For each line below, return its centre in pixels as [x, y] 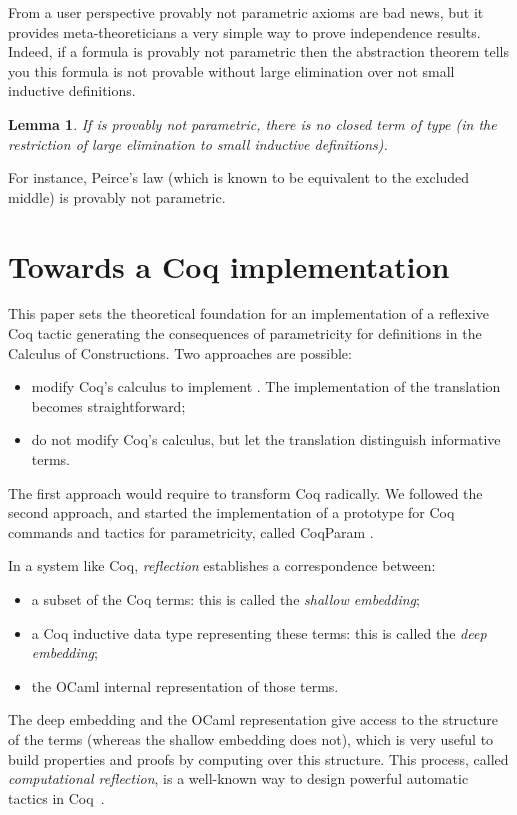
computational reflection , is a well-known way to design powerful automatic [238, 778]
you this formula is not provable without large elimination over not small [231, 70]
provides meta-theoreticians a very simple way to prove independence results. [244, 31]
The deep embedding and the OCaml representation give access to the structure [253, 719]
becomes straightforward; [108, 405]
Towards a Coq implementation [229, 265]
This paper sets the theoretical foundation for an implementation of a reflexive [249, 313]
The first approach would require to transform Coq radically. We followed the [245, 492]
